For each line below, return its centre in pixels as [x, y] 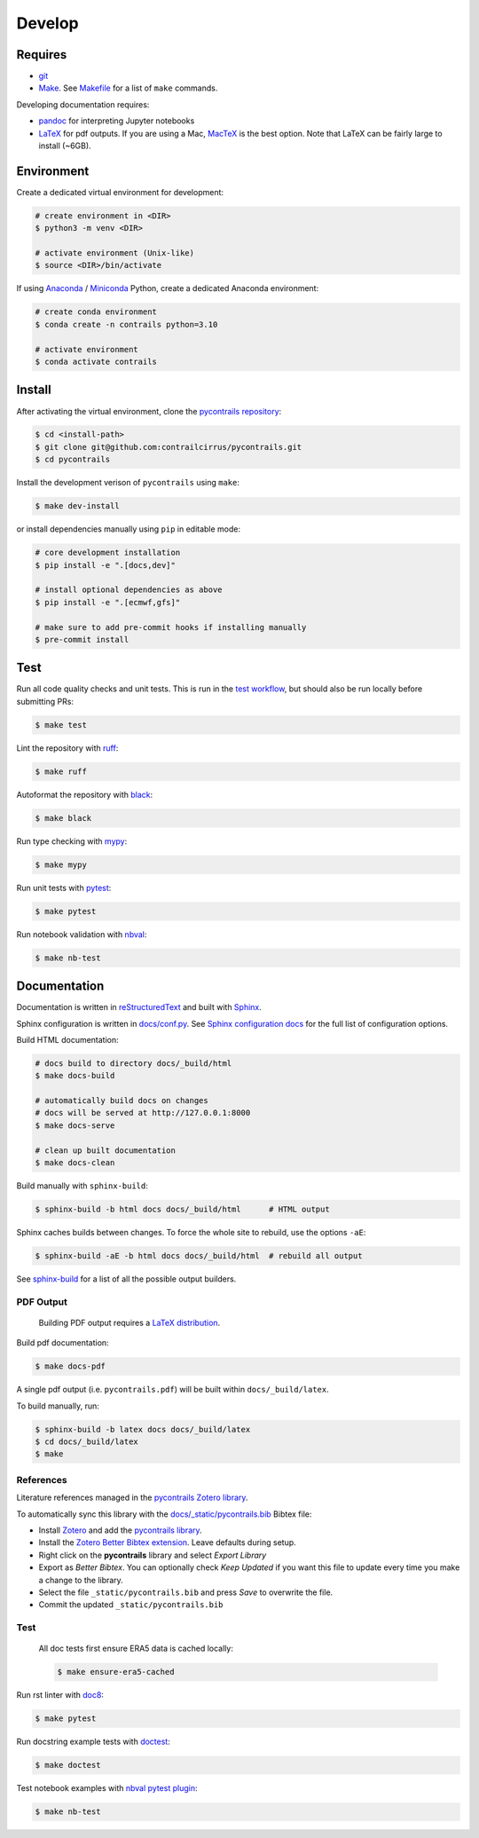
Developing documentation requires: [83, 104]
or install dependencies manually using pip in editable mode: [129, 529]
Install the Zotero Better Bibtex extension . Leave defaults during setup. [167, 1542]
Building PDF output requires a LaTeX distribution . [130, 1322]
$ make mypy [61, 864]
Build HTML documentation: [67, 1039]
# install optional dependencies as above [129, 590]
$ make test [61, 725]
